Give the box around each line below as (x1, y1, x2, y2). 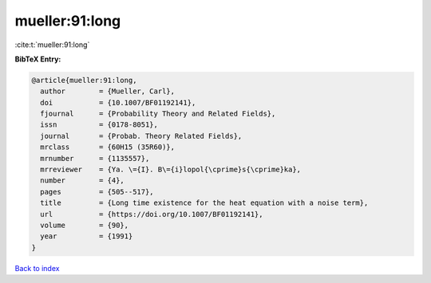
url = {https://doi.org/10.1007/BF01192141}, (40, 210, 263, 218)
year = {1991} (40, 232, 133, 241)
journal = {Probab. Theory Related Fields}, (40, 132, 243, 140)
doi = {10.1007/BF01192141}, (40, 98, 196, 107)
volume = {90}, (40, 221, 129, 230)
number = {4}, (40, 176, 125, 185)
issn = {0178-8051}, (40, 120, 159, 129)
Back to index (14, 263, 60, 273)
